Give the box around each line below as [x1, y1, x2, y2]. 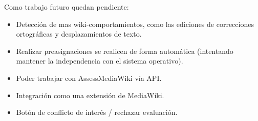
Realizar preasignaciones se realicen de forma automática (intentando [16, 45, 233, 56]
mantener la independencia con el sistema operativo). [16, 55, 183, 66]
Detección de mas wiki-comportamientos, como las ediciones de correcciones [16, 18, 254, 29]
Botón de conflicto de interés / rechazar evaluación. [16, 107, 178, 117]
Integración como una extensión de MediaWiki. [16, 89, 164, 100]
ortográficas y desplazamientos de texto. [16, 28, 142, 39]
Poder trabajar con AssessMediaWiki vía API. [16, 72, 162, 83]
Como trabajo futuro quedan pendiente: [4, 2, 129, 12]
